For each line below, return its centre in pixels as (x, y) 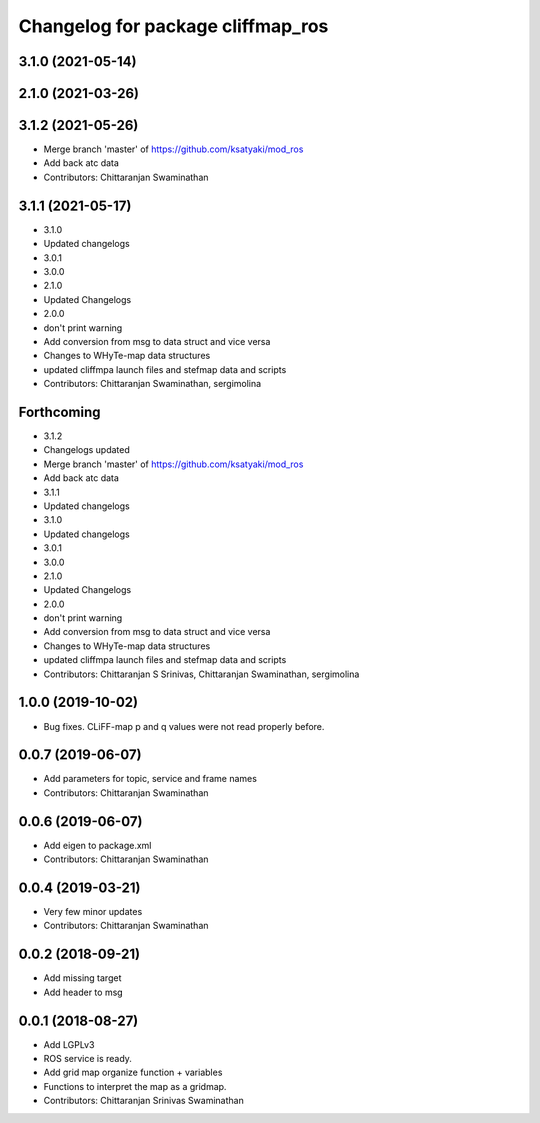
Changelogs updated (86, 450)
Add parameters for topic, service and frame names (150, 779)
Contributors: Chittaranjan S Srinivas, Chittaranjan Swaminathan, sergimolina (201, 674)
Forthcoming (59, 411)
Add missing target (82, 978)
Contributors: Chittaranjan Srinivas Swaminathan (143, 1101)
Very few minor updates (93, 912)
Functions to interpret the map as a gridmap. (135, 1086)
